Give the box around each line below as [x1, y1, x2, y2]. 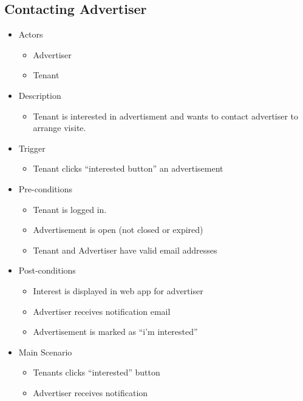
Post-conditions [18, 264, 76, 277]
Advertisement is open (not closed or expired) [33, 223, 203, 236]
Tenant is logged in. [33, 203, 107, 215]
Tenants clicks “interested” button [33, 366, 160, 379]
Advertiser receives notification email [33, 305, 171, 317]
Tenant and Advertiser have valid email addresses [33, 243, 217, 256]
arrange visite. [33, 121, 86, 134]
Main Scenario [18, 345, 72, 358]
